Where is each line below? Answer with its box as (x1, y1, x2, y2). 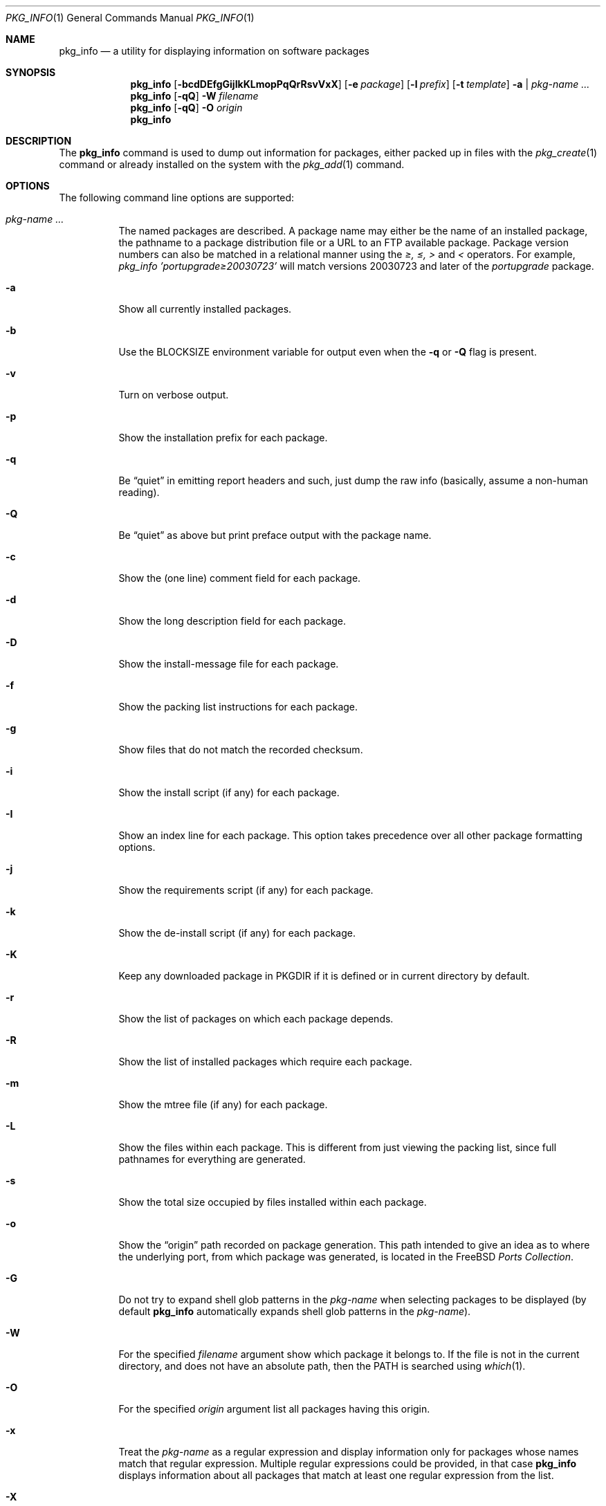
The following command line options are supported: (59, 192, 295, 203)
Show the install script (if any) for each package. (118, 787, 340, 798)
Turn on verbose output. (118, 389, 229, 401)
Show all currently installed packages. (118, 303, 292, 315)
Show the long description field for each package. (118, 615, 347, 627)
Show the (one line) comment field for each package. (118, 572, 361, 584)
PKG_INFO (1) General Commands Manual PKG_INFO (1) (6, 12, 255, 24)
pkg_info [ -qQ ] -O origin (130, 102, 243, 113)
